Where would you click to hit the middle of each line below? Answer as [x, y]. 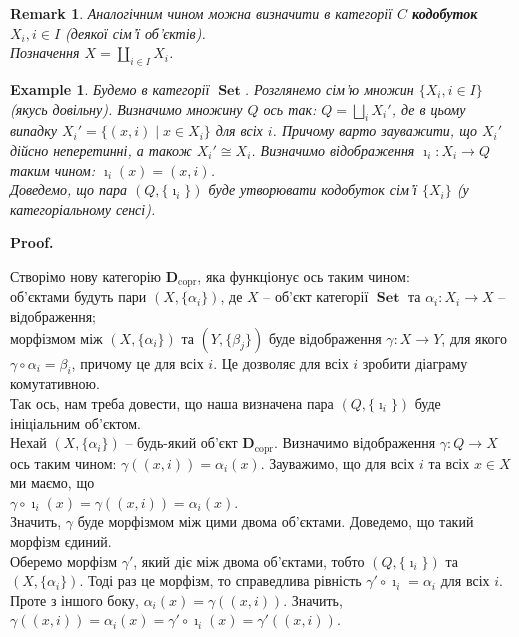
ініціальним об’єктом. [75, 422]
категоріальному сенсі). [83, 208]
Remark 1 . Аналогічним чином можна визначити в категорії [201, 13]
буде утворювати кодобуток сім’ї [313, 189]
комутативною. [55, 383]
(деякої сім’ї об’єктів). [135, 32]
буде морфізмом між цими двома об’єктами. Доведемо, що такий [275, 521]
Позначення [45, 52]
